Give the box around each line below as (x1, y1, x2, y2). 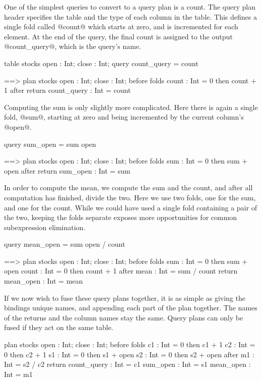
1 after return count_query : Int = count (4, 85, 131, 95)
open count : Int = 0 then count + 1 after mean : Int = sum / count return (4, 265, 238, 276)
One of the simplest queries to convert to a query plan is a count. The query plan (4, 2, 255, 12)
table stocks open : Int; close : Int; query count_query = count (4, 58, 199, 68)
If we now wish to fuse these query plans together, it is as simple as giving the (4, 292, 245, 303)
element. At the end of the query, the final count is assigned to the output (4, 31, 233, 41)
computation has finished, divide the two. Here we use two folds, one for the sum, (4, 192, 256, 202)
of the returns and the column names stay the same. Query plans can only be (4, 312, 243, 322)
